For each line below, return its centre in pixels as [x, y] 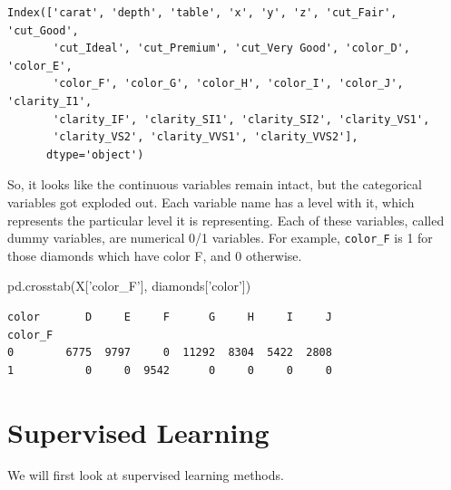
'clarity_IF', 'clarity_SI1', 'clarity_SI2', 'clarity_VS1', [241, 119]
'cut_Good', [43, 30]
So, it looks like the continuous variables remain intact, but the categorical [215, 184]
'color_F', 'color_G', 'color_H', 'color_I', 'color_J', [228, 84]
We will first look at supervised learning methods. [146, 475]
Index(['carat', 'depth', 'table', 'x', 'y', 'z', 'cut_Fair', [202, 13]
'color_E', [40, 66]
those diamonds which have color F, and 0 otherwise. [155, 255]
